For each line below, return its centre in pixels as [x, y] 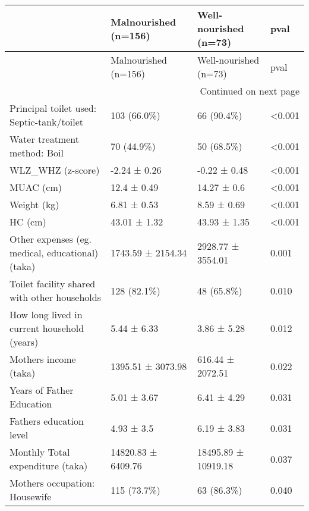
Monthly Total [40, 452]
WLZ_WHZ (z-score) [55, 170]
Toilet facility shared [53, 283]
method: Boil [37, 153]
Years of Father [42, 390]
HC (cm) [28, 222]
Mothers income [43, 359]
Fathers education [47, 421]
